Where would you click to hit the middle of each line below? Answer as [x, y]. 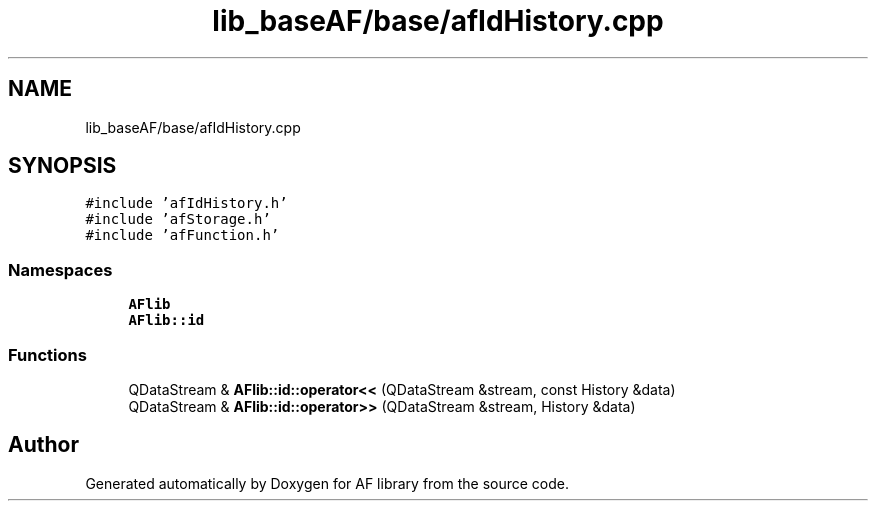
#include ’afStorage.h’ [178, 219]
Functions [47, 354]
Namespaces [60, 269]
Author [43, 445]
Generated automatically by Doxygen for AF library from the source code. [327, 483]
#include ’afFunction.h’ [182, 235]
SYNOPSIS [62, 166]
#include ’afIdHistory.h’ [186, 203]
